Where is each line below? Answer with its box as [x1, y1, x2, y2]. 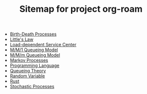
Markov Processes [9, 58, 48, 63]
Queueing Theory [9, 68, 46, 74]
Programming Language [9, 63, 60, 68]
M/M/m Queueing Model [9, 52, 61, 58]
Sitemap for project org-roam [19, 3, 143, 15]
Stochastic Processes [9, 84, 55, 90]
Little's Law [9, 36, 34, 42]
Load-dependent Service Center [9, 42, 76, 48]
